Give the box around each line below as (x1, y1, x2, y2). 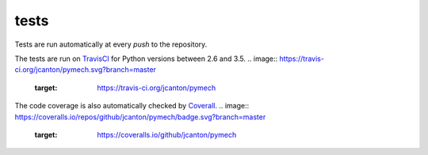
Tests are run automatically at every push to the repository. (14, 40, 208, 49)
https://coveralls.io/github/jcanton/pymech (97, 130, 237, 139)
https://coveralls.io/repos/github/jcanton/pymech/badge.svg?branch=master (14, 112, 266, 122)
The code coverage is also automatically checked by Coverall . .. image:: (14, 101, 250, 111)
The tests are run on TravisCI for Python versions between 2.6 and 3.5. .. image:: (14, 54, 278, 63)
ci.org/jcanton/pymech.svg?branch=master (14, 65, 156, 74)
